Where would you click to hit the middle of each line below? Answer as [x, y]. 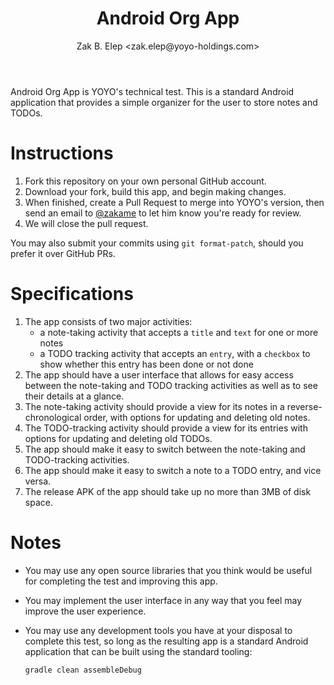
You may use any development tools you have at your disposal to [158, 630]
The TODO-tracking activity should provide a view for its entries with [166, 428]
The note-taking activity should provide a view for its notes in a [154, 406]
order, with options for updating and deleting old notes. [197, 417]
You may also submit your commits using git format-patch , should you [157, 243]
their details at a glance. [74, 396]
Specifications [72, 294]
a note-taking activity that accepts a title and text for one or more [179, 332]
